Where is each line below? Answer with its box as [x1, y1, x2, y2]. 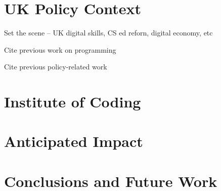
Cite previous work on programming [4, 44, 116, 55]
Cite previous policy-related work [4, 61, 107, 72]
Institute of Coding [4, 91, 141, 112]
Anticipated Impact [4, 131, 143, 151]
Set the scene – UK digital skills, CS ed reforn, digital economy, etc [4, 27, 213, 38]
